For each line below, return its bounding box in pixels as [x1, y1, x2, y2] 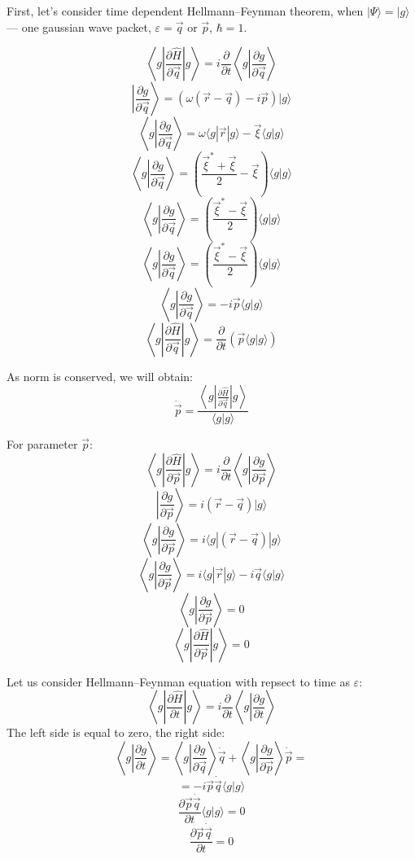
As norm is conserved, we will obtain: [7, 367, 193, 384]
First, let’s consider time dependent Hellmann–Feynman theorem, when [7, 2, 364, 19]
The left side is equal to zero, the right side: [7, 724, 225, 741]
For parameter [7, 436, 78, 453]
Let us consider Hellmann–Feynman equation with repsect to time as [7, 673, 350, 690]
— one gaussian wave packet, [7, 18, 151, 35]
